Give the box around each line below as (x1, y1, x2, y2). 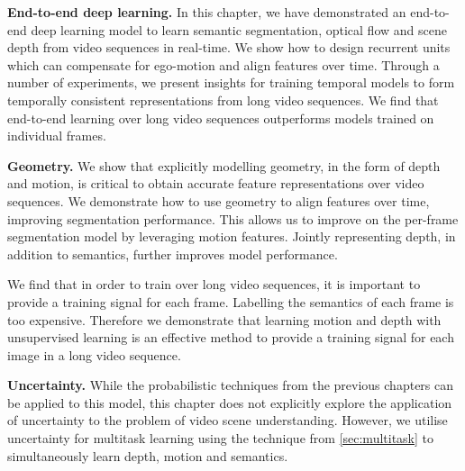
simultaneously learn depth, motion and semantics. (7, 446, 288, 465)
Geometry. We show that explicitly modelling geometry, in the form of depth (7, 156, 441, 175)
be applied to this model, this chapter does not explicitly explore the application (7, 393, 452, 412)
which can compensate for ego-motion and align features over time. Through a (7, 55, 440, 74)
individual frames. (7, 126, 106, 145)
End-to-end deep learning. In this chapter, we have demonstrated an (7, 3, 406, 21)
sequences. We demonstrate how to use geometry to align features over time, (7, 191, 430, 210)
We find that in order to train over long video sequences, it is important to (7, 275, 421, 294)
